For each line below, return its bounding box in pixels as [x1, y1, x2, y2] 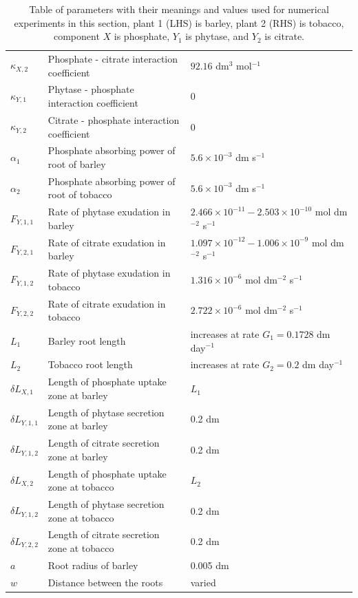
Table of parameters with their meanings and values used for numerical [29, 2, 329, 16]
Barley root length [48, 333, 126, 348]
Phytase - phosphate [48, 82, 134, 96]
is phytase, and [185, 29, 249, 43]
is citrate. [264, 29, 304, 43]
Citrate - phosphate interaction [48, 112, 180, 127]
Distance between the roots [48, 575, 163, 589]
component [53, 29, 100, 43]
